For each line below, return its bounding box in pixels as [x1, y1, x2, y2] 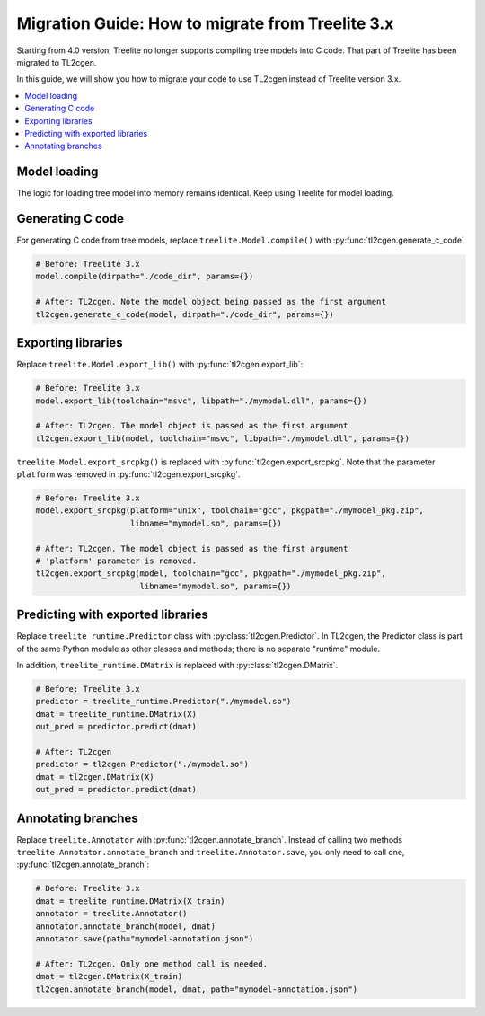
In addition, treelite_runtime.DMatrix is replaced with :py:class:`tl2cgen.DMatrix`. [16, 660, 339, 671]
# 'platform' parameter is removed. [35, 556, 198, 566]
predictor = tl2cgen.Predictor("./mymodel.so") [35, 759, 249, 770]
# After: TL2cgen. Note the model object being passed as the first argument [35, 296, 386, 307]
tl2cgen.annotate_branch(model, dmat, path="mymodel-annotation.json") [35, 984, 358, 994]
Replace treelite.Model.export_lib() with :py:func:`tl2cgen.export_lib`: [16, 359, 304, 370]
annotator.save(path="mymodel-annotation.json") [35, 934, 254, 943]
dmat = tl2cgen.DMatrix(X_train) [35, 971, 183, 982]
